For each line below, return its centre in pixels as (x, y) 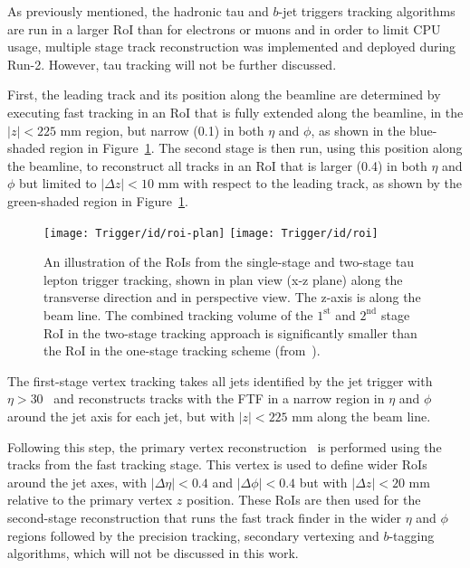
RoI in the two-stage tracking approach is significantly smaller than (230, 332)
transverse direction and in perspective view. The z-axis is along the (232, 297)
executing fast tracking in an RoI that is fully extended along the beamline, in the (235, 112)
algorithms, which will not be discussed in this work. (153, 553)
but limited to (58, 183)
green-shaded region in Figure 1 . (98, 200)
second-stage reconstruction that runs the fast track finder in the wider (205, 517)
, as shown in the (358, 130)
